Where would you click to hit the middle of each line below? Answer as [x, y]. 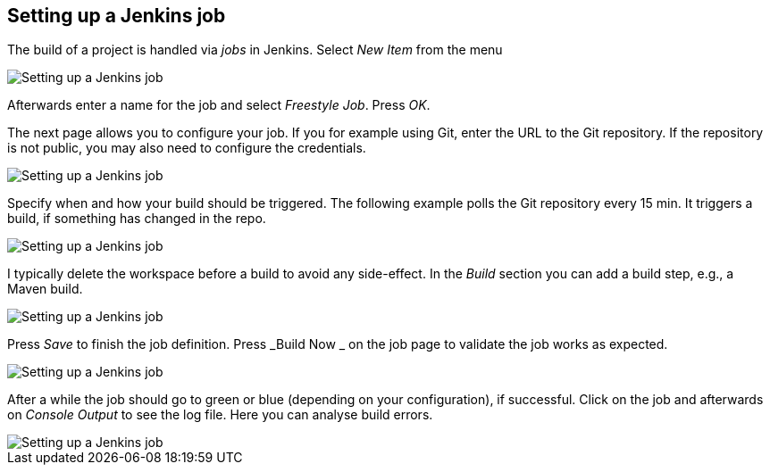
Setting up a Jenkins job [117, 16]
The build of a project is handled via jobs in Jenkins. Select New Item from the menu [255, 50]
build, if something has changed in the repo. [137, 219]
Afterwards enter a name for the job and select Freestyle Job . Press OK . [219, 105]
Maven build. [45, 289]
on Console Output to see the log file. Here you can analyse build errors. [220, 415]
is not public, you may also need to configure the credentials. [187, 148]
